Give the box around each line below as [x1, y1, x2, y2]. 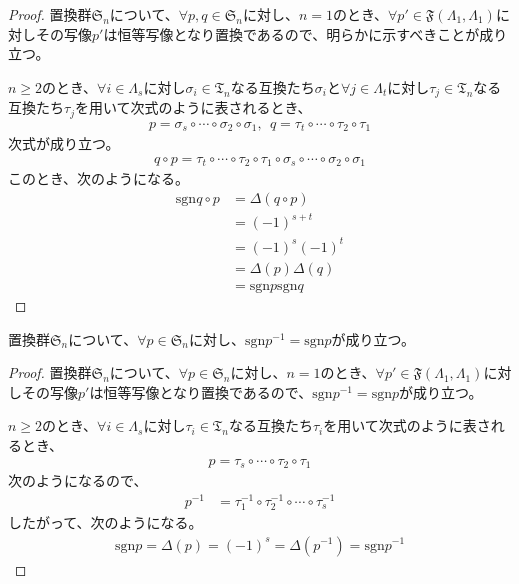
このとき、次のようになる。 [8, 168, 190, 189]
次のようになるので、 [8, 470, 148, 491]
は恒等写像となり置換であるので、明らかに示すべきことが [103, 23, 480, 44]
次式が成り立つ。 [8, 133, 120, 154]
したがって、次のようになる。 [8, 511, 203, 532]
